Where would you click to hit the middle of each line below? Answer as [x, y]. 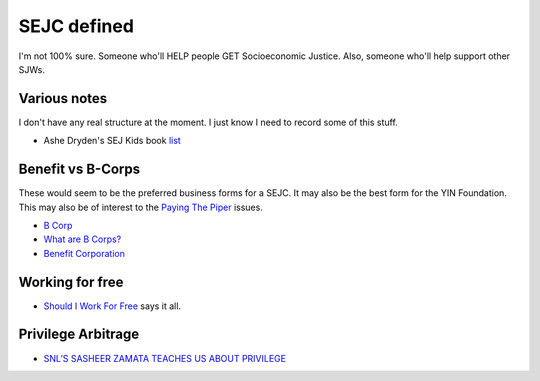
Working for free [71, 281]
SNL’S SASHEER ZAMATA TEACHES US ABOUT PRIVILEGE [165, 358]
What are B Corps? [82, 239]
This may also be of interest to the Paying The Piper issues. [141, 207]
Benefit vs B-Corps [79, 169]
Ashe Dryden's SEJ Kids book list [112, 141]
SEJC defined [76, 26]
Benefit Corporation [84, 253]
